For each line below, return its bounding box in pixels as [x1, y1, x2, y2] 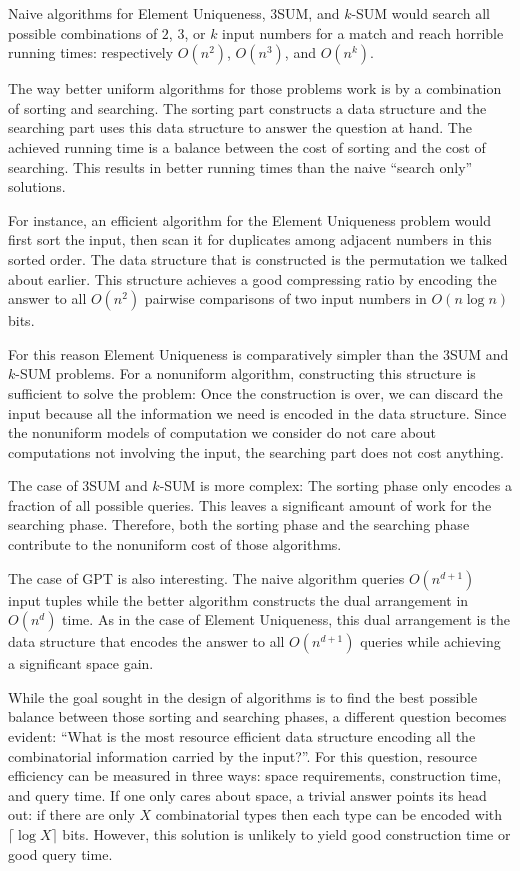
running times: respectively [8, 42, 174, 63]
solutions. [8, 176, 66, 197]
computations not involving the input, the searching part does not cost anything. [8, 441, 504, 462]
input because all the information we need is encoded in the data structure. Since [8, 402, 507, 423]
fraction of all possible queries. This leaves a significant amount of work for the [8, 494, 492, 515]
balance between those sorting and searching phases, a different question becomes [8, 706, 507, 727]
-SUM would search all [351, 3, 490, 23]
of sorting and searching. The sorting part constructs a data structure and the [8, 97, 487, 118]
